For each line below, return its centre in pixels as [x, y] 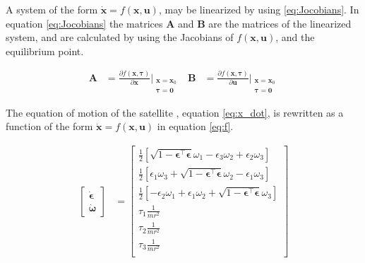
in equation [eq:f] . [195, 126]
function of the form [49, 126]
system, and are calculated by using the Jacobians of [120, 37]
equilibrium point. [45, 51]
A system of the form [52, 9]
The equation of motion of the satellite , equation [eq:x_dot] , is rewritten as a [175, 112]
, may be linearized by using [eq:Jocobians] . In [259, 9]
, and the [295, 37]
